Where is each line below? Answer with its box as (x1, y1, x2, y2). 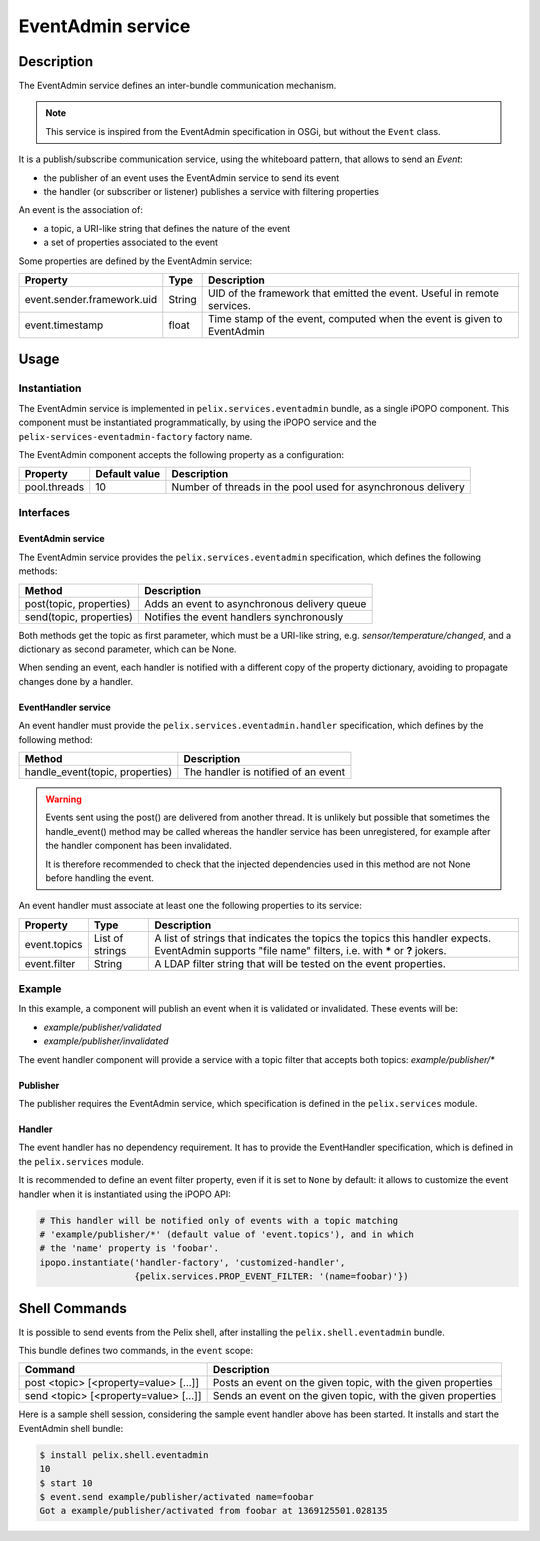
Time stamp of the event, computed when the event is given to (207, 311, 503, 325)
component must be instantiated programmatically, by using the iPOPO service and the (18, 416, 377, 429)
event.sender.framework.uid (24, 292, 158, 306)
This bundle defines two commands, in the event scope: (18, 1345, 254, 1357)
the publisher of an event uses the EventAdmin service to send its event (43, 171, 340, 184)
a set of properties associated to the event (43, 236, 219, 249)
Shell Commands (18, 1300, 127, 1317)
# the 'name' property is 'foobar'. (39, 1243, 220, 1254)
